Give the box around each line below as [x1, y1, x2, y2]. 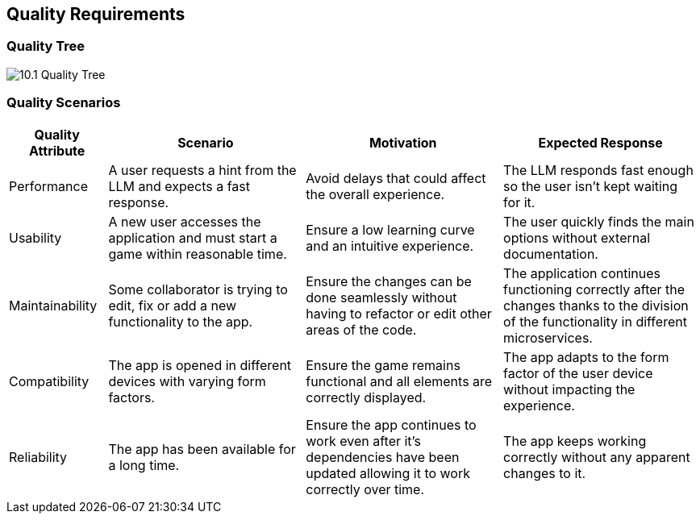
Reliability [9, 448, 68, 465]
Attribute [29, 142, 85, 159]
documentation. [503, 245, 598, 262]
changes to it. [503, 464, 586, 481]
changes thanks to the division [503, 297, 689, 314]
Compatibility [9, 372, 90, 389]
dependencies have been [306, 448, 460, 465]
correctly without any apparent [503, 448, 690, 465]
